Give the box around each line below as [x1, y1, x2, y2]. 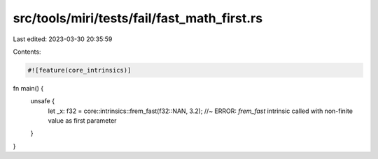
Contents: [13, 47, 41, 56]
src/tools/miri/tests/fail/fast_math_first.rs [13, 10, 262, 26]
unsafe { [30, 97, 55, 105]
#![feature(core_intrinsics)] [27, 66, 132, 74]
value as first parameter [48, 116, 117, 125]
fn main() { [13, 84, 44, 92]
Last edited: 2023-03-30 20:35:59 [13, 35, 113, 43]
